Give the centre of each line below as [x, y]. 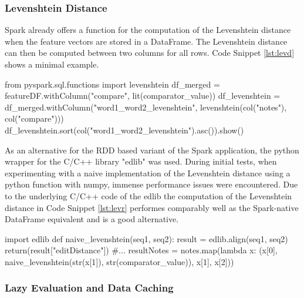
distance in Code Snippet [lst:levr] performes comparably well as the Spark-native [152, 207]
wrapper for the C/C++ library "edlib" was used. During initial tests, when [141, 161]
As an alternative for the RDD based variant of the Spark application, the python [152, 150]
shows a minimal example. [52, 64]
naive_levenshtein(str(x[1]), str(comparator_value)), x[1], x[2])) [119, 261]
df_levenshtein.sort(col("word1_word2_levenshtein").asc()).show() [124, 130]
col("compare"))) [34, 118]
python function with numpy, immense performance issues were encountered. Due [151, 184]
